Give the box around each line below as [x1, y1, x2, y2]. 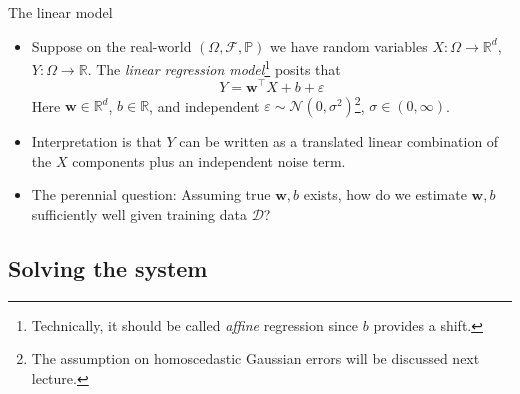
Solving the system [8, 252, 208, 283]
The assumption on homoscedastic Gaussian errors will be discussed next [31, 348, 480, 369]
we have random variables [270, 35, 428, 56]
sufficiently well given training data [31, 203, 247, 224]
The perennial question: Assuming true [31, 184, 271, 205]
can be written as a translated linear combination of [179, 131, 499, 152]
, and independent [149, 95, 260, 116]
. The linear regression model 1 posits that [87, 56, 341, 79]
